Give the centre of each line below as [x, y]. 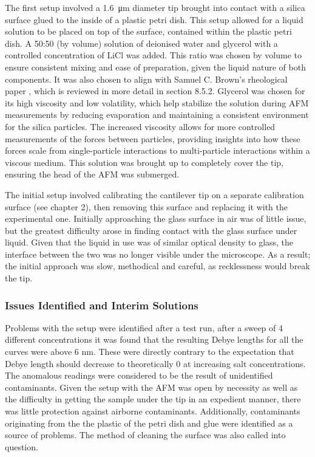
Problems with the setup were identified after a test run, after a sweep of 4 [144, 327]
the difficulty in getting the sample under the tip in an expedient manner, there [153, 399]
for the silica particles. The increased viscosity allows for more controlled [140, 126]
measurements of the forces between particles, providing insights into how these [153, 138]
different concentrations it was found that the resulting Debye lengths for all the [154, 339]
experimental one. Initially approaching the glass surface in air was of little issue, [156, 218]
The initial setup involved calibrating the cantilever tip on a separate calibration [154, 194]
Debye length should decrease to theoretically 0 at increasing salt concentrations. [155, 363]
